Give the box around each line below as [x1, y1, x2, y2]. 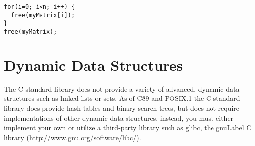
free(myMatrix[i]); [11, 11, 75, 19]
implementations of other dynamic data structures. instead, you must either [4, 112, 234, 123]
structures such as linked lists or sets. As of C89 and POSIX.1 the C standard [4, 93, 240, 103]
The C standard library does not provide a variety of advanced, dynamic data [4, 83, 240, 94]
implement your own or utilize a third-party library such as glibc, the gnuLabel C [4, 122, 252, 133]
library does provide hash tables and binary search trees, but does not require [4, 102, 240, 113]
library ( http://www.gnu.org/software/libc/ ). [4, 132, 141, 142]
